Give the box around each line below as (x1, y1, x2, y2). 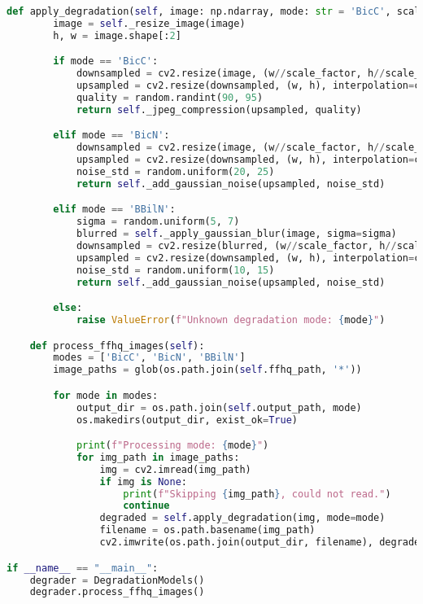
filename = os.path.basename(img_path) (99, 524, 316, 536)
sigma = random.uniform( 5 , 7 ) (76, 216, 240, 228)
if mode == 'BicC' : (53, 55, 159, 68)
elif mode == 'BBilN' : (53, 204, 176, 216)
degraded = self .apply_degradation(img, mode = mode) (99, 512, 386, 524)
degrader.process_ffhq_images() (29, 586, 205, 598)
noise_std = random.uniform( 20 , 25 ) (76, 165, 275, 177)
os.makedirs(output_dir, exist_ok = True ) (76, 414, 298, 426)
